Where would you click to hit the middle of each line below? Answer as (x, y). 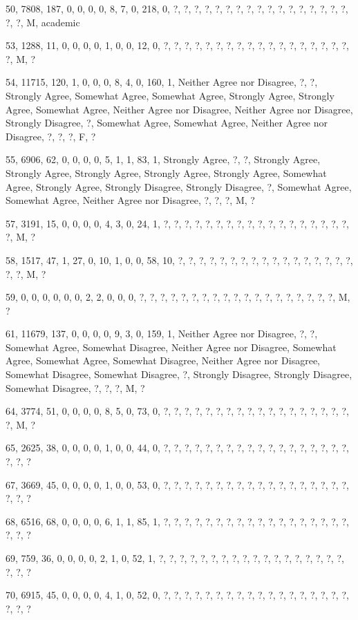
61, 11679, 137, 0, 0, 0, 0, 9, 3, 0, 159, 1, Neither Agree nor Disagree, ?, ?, (162, 334)
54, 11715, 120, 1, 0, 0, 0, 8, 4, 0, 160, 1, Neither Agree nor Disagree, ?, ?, (162, 82)
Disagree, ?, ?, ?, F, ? (51, 136)
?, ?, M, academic (43, 22)
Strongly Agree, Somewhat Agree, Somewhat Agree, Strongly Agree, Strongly (170, 95)
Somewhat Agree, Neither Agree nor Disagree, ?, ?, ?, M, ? (130, 200)
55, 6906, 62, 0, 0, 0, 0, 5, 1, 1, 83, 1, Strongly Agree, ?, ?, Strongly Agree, (163, 159)
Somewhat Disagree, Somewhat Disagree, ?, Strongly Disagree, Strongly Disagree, (179, 374)
